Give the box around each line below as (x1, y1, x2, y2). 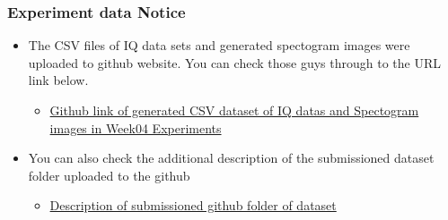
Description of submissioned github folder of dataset (49, 196, 337, 215)
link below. (28, 71, 89, 89)
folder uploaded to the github (28, 165, 190, 184)
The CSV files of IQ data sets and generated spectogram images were (28, 36, 410, 55)
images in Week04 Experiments (49, 118, 222, 137)
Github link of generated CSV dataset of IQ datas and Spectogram (49, 101, 419, 119)
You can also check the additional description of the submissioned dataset (28, 148, 435, 167)
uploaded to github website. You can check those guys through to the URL (28, 53, 441, 72)
